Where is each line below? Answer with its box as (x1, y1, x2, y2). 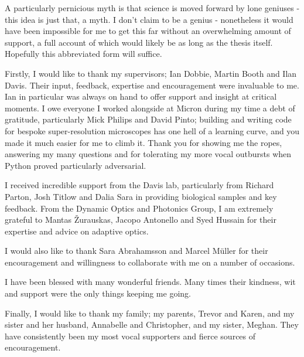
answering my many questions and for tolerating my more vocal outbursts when (5, 148, 292, 160)
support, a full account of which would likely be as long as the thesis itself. (5, 36, 273, 48)
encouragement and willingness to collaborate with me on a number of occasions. (5, 256, 295, 268)
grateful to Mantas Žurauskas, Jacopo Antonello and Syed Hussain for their (5, 213, 276, 226)
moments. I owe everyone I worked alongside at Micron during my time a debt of (5, 101, 295, 114)
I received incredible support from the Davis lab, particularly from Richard (5, 179, 274, 191)
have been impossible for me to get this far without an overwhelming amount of (5, 25, 291, 37)
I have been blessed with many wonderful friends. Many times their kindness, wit (5, 276, 296, 288)
